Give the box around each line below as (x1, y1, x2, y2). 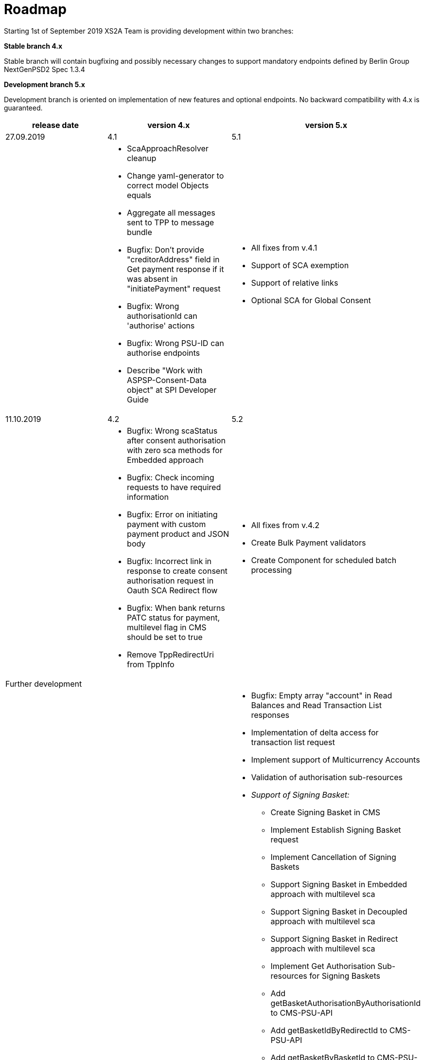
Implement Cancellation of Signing (270, 852, 396, 862)
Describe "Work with (127, 365, 203, 375)
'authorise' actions (127, 320, 195, 330)
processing (251, 565, 292, 575)
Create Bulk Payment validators (251, 537, 366, 548)
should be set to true (127, 632, 203, 642)
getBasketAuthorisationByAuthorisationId (270, 998, 421, 1008)
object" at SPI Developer (127, 384, 217, 395)
